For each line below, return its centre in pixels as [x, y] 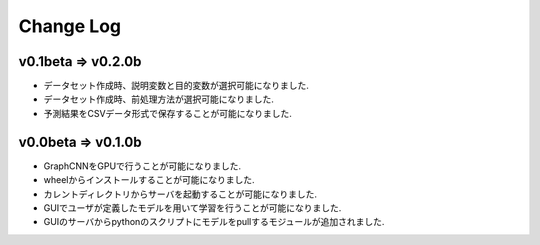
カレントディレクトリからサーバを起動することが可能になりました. [180, 194]
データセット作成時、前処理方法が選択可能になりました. [159, 99]
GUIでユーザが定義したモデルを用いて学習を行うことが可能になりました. [192, 207]
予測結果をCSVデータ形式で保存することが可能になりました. [167, 113]
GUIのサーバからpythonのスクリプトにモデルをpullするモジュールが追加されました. [214, 222]
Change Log [70, 26]
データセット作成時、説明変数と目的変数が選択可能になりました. [176, 86]
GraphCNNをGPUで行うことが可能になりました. [142, 166]
